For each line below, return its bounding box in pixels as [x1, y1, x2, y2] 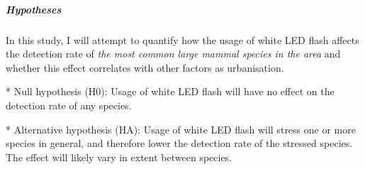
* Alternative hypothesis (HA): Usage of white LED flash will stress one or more [6, 121, 356, 136]
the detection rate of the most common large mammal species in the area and [6, 46, 341, 61]
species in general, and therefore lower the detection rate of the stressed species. [6, 136, 353, 151]
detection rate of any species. [6, 97, 132, 112]
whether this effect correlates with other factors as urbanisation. [6, 60, 284, 75]
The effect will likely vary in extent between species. [6, 149, 232, 164]
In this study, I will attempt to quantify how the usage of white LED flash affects [6, 32, 359, 47]
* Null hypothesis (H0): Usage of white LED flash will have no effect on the [6, 84, 335, 99]
